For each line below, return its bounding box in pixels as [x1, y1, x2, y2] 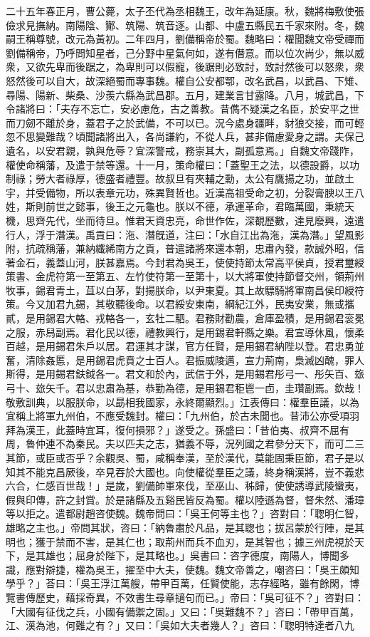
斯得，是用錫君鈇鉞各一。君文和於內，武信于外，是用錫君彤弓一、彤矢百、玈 [6, 366, 364, 381]
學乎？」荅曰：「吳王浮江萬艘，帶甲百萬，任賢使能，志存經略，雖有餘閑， [6, 576, 349, 591]
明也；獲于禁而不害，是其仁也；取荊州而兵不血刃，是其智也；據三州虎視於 [6, 534, 354, 549]
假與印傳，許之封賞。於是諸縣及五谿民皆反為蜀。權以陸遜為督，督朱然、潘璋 [6, 492, 364, 507]
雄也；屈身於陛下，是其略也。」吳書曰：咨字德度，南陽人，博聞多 [45, 548, 349, 563]
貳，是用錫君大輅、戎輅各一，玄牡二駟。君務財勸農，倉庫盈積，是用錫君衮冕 [6, 311, 364, 326]
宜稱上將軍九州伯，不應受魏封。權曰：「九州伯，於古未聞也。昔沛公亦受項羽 [6, 408, 359, 423]
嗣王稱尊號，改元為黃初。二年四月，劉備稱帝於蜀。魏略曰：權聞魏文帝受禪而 [6, 31, 364, 46]
